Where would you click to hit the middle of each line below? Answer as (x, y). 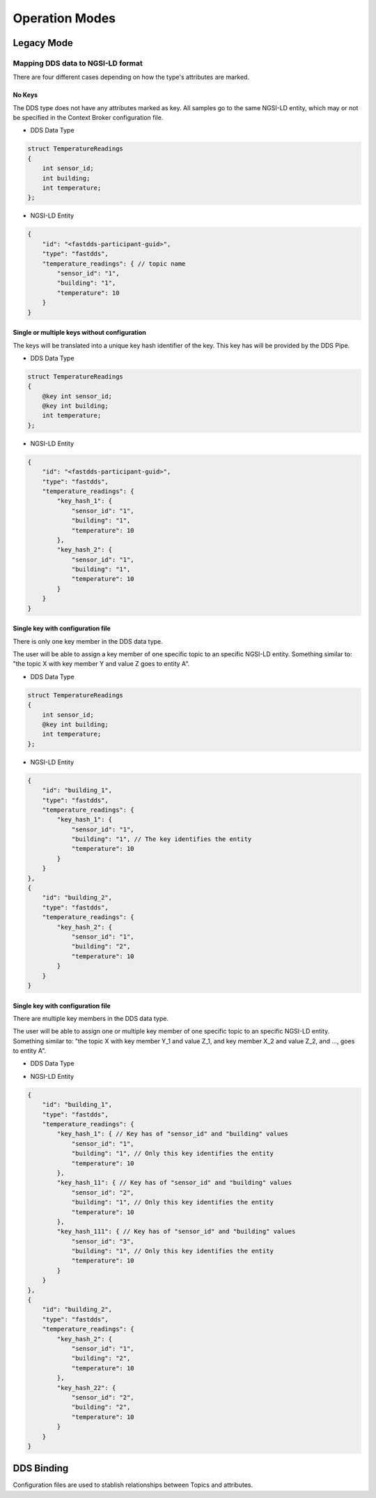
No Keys (25, 95)
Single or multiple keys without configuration (79, 333)
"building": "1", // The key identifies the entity (162, 839)
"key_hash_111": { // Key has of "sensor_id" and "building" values (176, 1232)
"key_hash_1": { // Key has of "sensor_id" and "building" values (173, 1134)
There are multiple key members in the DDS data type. (91, 1018)
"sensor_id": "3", (103, 1241)
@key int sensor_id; (77, 396)
